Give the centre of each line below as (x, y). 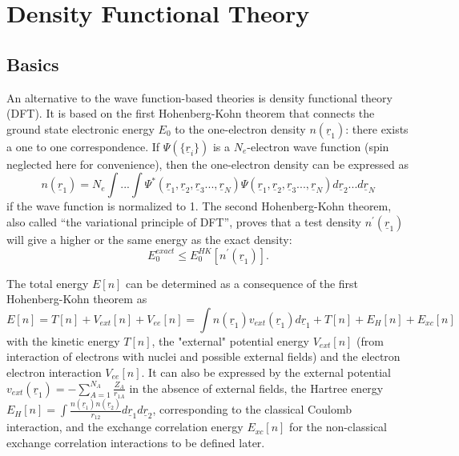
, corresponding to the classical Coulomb (252, 409)
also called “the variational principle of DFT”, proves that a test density (184, 221)
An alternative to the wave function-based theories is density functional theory (199, 97)
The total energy (48, 283)
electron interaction (54, 372)
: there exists (377, 128)
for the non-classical (338, 427)
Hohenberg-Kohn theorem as (77, 299)
